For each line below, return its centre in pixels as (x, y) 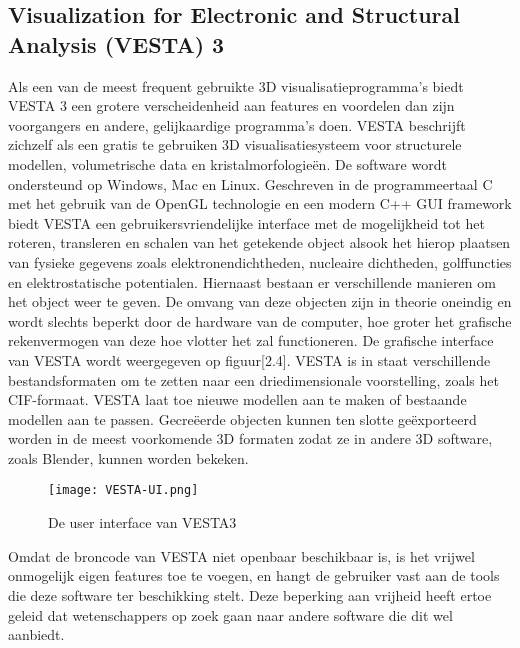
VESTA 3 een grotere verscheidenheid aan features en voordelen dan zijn (231, 105)
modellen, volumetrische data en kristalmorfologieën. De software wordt (227, 163)
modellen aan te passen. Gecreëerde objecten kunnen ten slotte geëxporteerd (242, 418)
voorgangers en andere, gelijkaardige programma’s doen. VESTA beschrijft (237, 124)
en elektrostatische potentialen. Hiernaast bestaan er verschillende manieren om (252, 281)
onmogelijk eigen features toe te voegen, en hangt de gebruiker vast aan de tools (254, 575)
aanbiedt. (36, 634)
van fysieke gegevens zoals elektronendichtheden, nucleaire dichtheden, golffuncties (260, 261)
